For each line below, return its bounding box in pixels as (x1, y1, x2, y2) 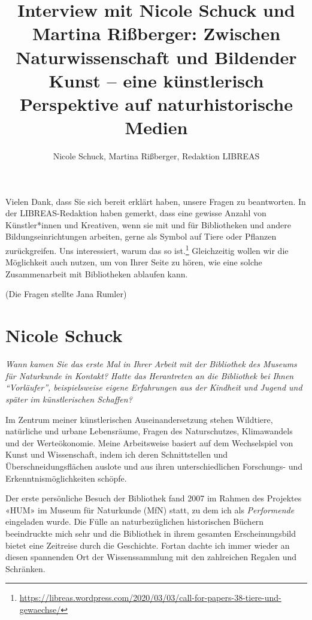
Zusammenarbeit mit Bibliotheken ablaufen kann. (5, 267, 188, 280)
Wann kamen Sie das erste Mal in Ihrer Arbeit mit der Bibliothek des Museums (5, 358, 297, 370)
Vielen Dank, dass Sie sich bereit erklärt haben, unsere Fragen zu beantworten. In (5, 195, 306, 207)
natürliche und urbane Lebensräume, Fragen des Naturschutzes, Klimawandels (5, 425, 293, 437)
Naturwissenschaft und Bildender (16, 44, 297, 69)
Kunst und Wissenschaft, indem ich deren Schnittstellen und (5, 448, 228, 461)
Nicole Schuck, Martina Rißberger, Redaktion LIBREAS (53, 150, 260, 162)
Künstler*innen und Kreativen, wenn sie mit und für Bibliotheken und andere (5, 218, 291, 231)
